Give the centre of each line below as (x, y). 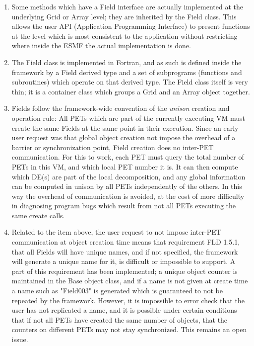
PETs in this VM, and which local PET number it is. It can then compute (125, 166)
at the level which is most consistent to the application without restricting (125, 36)
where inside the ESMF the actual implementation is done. (101, 45)
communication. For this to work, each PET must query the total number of (128, 157)
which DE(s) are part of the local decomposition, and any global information (128, 176)
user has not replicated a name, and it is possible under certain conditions (124, 310)
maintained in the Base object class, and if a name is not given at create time (130, 281)
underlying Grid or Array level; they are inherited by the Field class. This (124, 16)
